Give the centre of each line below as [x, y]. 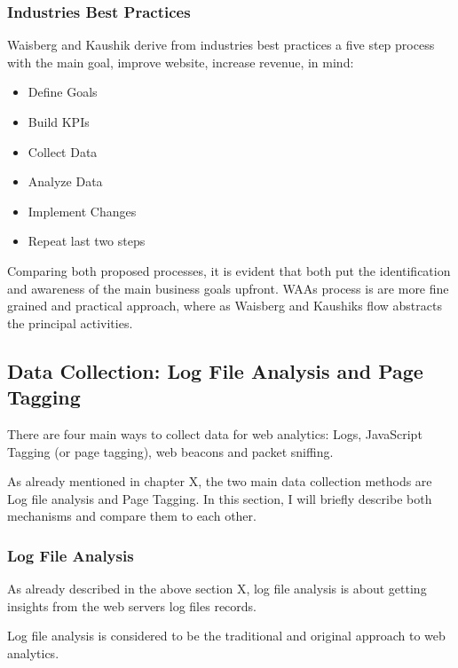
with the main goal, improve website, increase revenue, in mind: [181, 62]
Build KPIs [59, 122]
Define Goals [63, 92]
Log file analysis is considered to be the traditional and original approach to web [226, 636]
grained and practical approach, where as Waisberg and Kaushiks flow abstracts [225, 306]
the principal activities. [70, 322]
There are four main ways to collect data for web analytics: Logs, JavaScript [215, 433]
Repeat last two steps [87, 241]
